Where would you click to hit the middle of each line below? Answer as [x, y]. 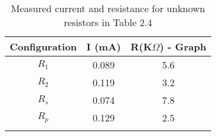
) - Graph [183, 46]
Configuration [43, 46]
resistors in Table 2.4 [108, 22]
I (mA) [104, 46]
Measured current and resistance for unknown [108, 8]
